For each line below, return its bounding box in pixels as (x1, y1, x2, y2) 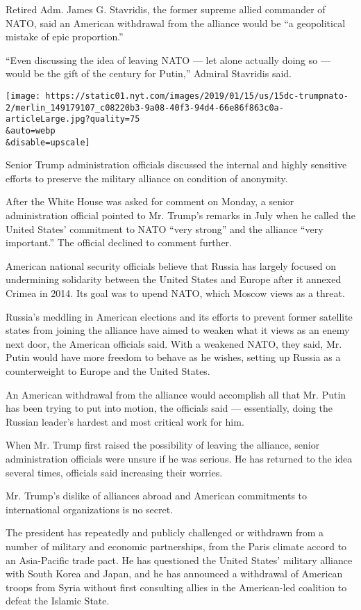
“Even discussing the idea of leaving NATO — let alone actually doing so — (6, 52, 330, 67)
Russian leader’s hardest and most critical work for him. (6, 414, 244, 428)
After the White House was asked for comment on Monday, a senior (6, 194, 294, 209)
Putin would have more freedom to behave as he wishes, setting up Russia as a (6, 350, 341, 364)
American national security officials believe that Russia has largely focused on (6, 258, 336, 273)
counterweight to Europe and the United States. (6, 363, 210, 378)
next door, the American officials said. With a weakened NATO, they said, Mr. (6, 336, 342, 351)
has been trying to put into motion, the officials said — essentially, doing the (6, 401, 333, 415)
